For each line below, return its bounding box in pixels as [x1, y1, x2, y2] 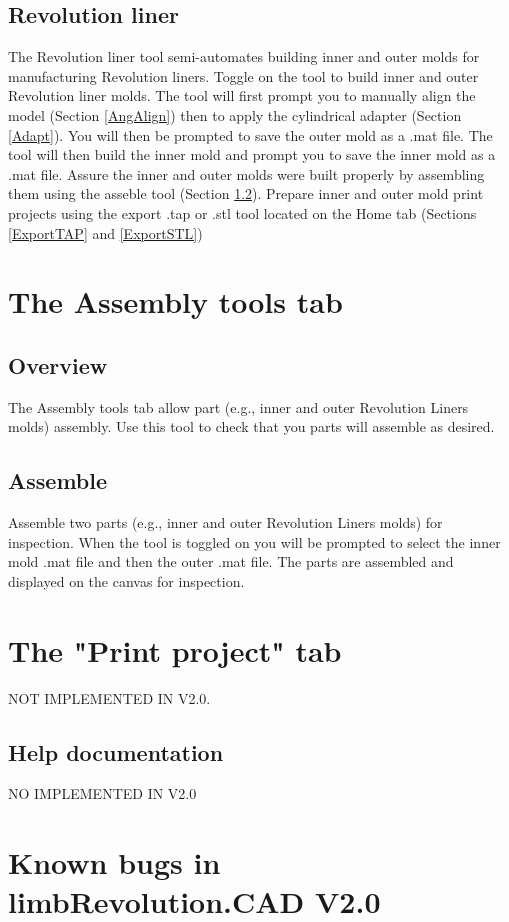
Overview [8, 349, 108, 380]
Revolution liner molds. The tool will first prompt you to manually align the [8, 85, 476, 106]
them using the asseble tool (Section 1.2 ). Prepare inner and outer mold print [8, 183, 484, 204]
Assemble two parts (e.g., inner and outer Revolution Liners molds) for [8, 512, 443, 533]
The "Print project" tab [8, 629, 342, 670]
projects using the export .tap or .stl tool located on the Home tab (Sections [8, 202, 477, 223]
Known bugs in [8, 842, 221, 883]
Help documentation [8, 736, 224, 767]
